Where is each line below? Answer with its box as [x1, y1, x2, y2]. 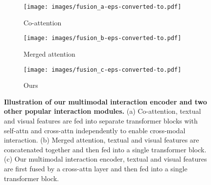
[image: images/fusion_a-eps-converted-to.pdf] [23, 3, 182, 10]
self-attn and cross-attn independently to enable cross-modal [4, 125, 186, 135]
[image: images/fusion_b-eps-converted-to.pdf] [23, 35, 182, 42]
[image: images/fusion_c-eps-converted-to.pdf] [23, 66, 182, 73]
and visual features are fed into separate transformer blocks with [4, 115, 198, 125]
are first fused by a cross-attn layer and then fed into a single [4, 163, 188, 173]
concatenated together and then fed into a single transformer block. [4, 144, 207, 154]
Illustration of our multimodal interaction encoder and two [4, 96, 207, 106]
